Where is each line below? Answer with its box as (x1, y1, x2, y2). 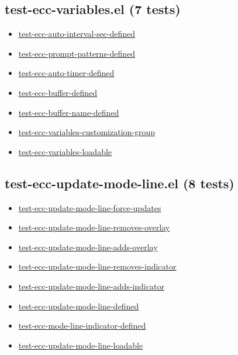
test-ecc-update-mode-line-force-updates (18, 201, 161, 213)
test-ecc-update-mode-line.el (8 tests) (5, 174, 234, 192)
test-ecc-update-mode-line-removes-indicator (18, 260, 177, 273)
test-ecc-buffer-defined (18, 86, 98, 98)
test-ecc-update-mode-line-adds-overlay (18, 240, 158, 253)
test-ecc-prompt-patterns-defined (18, 47, 136, 59)
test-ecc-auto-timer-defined (18, 67, 115, 79)
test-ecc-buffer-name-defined (18, 106, 119, 118)
